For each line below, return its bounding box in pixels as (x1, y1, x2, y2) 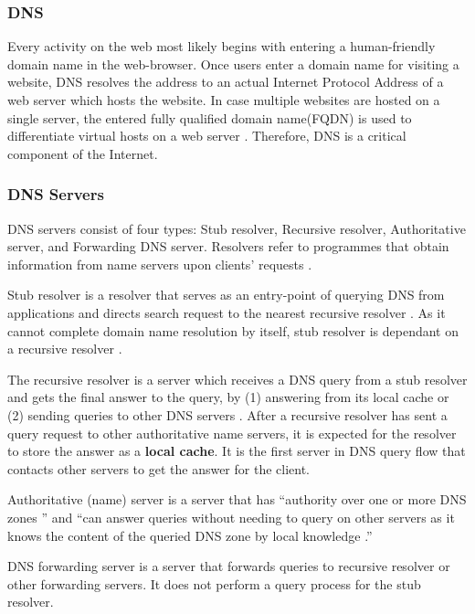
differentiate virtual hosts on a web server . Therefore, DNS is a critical (7, 126, 406, 145)
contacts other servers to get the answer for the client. (7, 459, 311, 478)
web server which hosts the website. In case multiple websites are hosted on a (7, 90, 440, 109)
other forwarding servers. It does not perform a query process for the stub (7, 574, 421, 593)
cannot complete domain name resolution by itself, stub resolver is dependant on (7, 321, 459, 340)
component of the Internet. (7, 143, 158, 163)
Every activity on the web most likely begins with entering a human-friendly (7, 37, 436, 56)
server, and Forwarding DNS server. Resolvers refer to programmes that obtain (7, 237, 449, 256)
